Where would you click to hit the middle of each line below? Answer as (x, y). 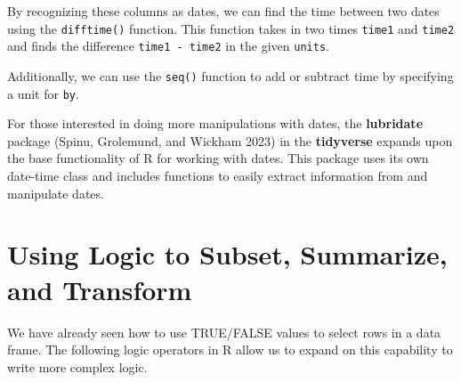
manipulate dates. (56, 193)
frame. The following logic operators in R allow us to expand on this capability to (230, 349)
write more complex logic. (77, 366)
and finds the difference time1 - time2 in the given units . (168, 46)
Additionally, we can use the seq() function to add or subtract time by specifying (230, 75)
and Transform (100, 289)
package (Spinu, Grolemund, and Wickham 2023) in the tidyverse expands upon (230, 140)
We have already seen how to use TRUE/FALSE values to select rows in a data (224, 332)
